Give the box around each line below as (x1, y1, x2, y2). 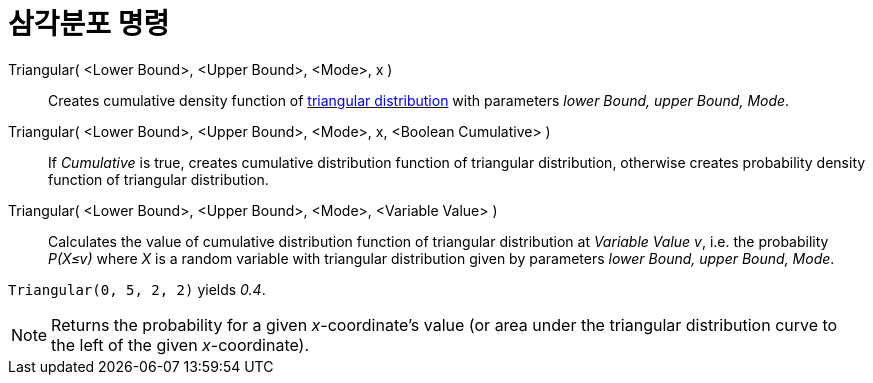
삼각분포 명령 (8, 7, 170, 41)
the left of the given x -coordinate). (51, 334, 310, 355)
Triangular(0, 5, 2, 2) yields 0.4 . (8, 280, 266, 298)
